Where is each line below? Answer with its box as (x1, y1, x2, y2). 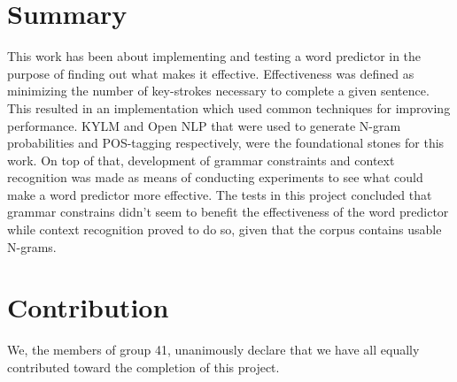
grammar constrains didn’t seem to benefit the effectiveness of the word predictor (7, 202, 449, 221)
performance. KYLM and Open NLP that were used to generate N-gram (7, 116, 401, 134)
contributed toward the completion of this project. (7, 357, 280, 376)
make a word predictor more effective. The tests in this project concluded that (7, 185, 432, 203)
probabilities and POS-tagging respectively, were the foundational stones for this (7, 134, 445, 152)
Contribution (7, 289, 169, 325)
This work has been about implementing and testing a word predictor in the (7, 47, 422, 65)
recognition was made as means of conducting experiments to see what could (7, 168, 423, 187)
